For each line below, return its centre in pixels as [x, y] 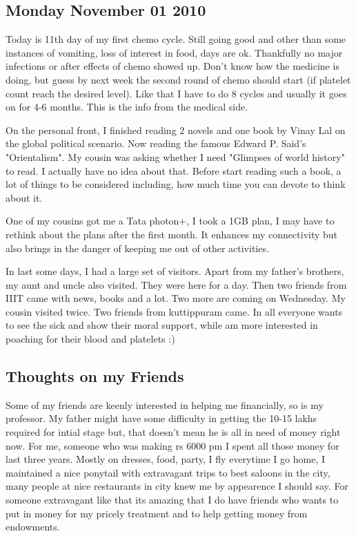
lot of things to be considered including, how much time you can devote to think [176, 184]
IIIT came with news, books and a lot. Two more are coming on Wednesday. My [176, 298]
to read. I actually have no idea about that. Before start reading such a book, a [174, 170]
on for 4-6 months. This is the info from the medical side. [127, 107]
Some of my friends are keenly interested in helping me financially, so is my [165, 404]
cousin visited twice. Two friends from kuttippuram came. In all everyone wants [174, 311]
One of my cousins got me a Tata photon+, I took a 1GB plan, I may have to [170, 221]
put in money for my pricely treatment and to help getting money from [157, 513]
